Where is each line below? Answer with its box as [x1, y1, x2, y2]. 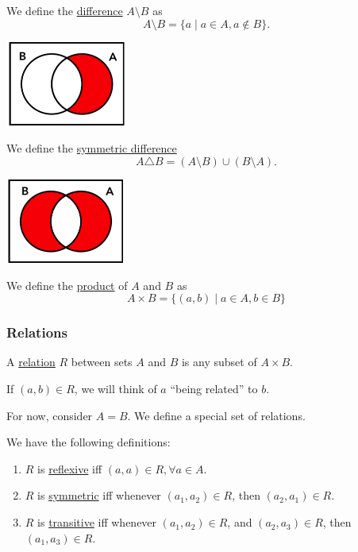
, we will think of [74, 380, 157, 397]
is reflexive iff [37, 460, 102, 477]
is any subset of [181, 353, 257, 370]
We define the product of [6, 276, 128, 293]
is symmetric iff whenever [37, 487, 161, 504]
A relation [6, 353, 56, 370]
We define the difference [6, 2, 123, 18]
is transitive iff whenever [37, 514, 157, 531]
